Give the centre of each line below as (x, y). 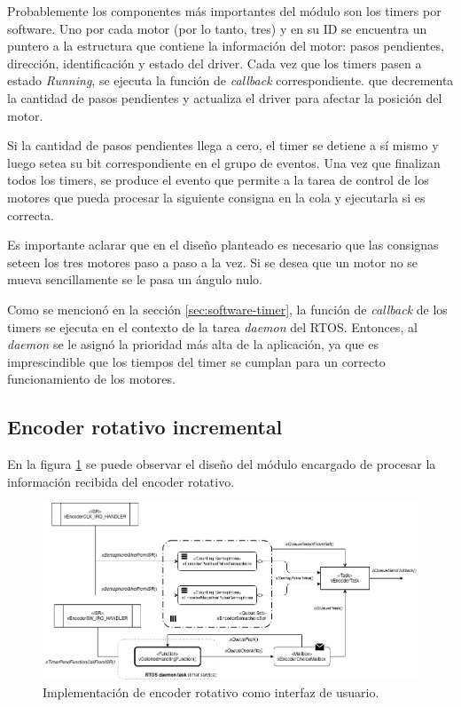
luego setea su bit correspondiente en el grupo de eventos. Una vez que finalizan (224, 162)
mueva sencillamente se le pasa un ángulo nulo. (135, 279)
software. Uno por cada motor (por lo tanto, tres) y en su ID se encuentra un (217, 28)
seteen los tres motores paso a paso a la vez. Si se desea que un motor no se (213, 262)
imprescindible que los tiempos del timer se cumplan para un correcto (196, 361)
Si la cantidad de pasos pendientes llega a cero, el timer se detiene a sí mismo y (223, 145)
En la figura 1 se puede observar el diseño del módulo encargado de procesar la (222, 464)
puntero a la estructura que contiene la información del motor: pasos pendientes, (226, 46)
